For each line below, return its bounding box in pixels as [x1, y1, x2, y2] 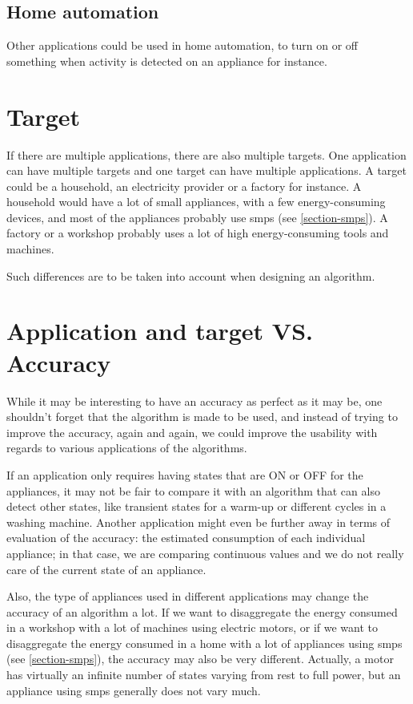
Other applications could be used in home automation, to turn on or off [6, 37, 358, 54]
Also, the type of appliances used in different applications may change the [6, 588, 369, 605]
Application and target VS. [6, 314, 313, 347]
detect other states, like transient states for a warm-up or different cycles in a [6, 498, 387, 515]
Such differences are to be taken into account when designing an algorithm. [6, 267, 375, 284]
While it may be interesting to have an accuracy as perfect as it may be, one [6, 392, 383, 409]
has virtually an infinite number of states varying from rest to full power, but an [6, 666, 401, 683]
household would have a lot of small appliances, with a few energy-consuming [6, 193, 386, 210]
